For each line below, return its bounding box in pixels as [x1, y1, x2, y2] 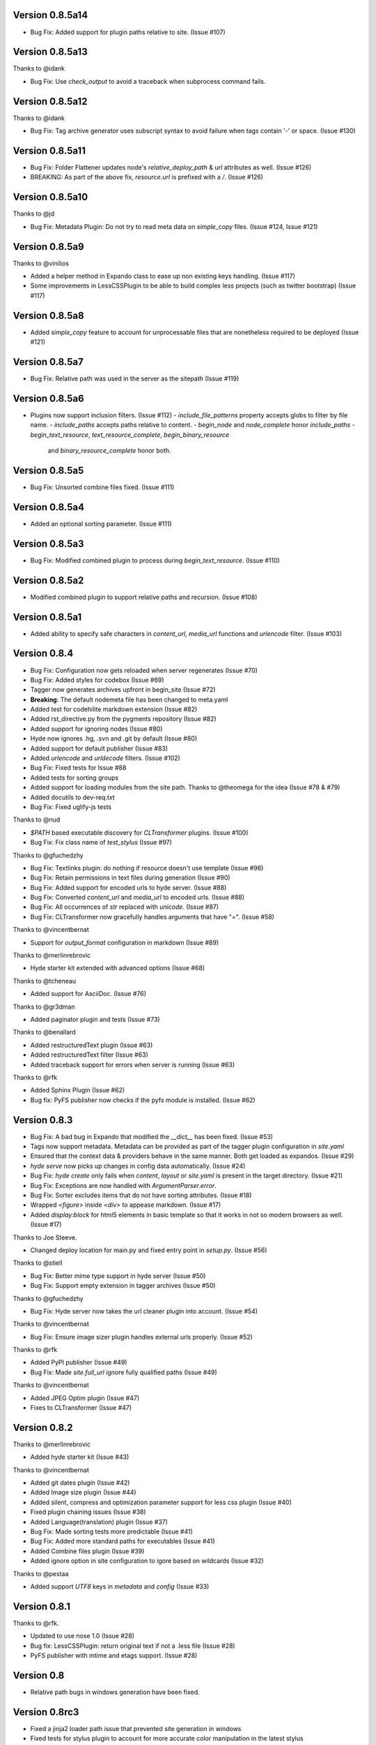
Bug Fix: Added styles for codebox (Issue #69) [30, 676, 164, 684]
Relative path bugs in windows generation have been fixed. [30, 1688, 200, 1696]
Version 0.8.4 [13, 648, 74, 660]
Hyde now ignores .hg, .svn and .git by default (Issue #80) [30, 734, 198, 743]
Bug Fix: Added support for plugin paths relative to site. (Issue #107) [30, 28, 226, 36]
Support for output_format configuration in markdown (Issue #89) [30, 938, 219, 946]
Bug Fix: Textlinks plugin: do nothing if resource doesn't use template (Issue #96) [30, 863, 264, 872]
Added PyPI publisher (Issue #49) [30, 1358, 127, 1367]
